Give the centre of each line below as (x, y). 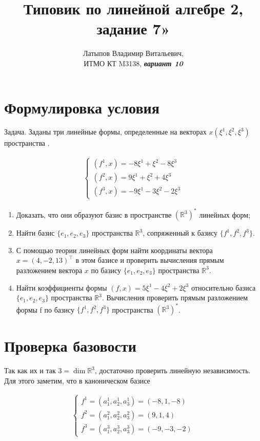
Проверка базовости (70, 346)
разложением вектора (49, 270)
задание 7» (133, 28)
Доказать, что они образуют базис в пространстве (94, 214)
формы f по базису (45, 309)
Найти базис (35, 233)
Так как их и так (30, 370)
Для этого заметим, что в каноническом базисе (77, 380)
